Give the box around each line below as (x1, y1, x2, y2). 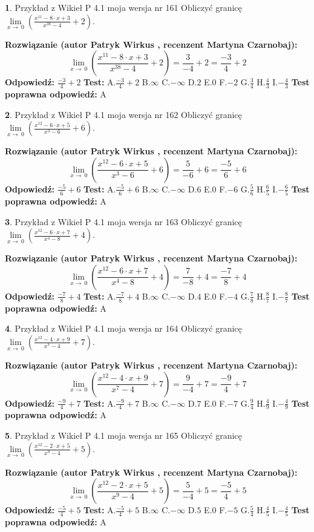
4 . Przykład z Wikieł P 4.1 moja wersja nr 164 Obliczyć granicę (5, 322, 242, 335)
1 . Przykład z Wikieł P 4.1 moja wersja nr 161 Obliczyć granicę (5, 1, 242, 13)
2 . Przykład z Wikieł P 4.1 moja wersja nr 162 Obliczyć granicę (5, 108, 242, 120)
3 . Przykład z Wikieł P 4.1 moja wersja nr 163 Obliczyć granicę (5, 215, 242, 228)
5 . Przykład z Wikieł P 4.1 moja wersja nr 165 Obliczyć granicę (5, 429, 242, 441)
